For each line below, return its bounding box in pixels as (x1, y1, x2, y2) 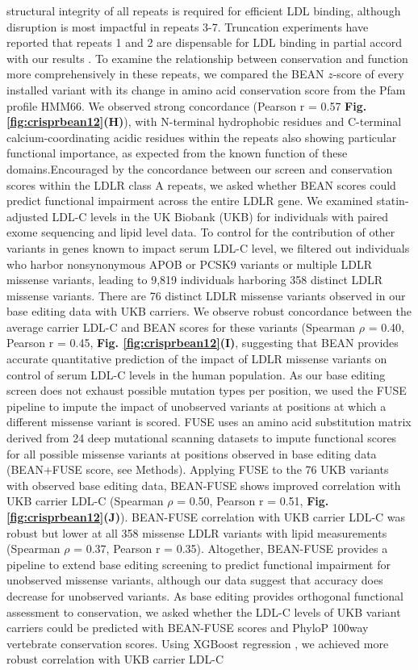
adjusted (6, 207, 48, 224)
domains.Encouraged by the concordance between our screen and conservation (6, 160, 393, 177)
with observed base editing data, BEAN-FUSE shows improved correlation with (6, 476, 401, 493)
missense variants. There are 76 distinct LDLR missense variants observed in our (6, 287, 406, 304)
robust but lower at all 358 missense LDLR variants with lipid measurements (6, 524, 387, 541)
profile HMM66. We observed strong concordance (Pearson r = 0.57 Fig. (6, 97, 367, 114)
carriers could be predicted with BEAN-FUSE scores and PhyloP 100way (6, 619, 369, 636)
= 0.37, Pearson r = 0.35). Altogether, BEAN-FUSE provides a (73, 540, 388, 557)
